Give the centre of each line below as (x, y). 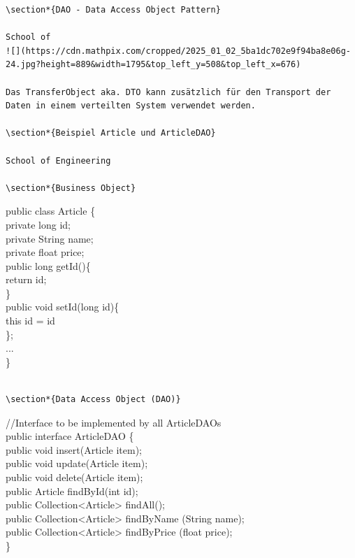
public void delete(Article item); (74, 477)
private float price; (45, 252)
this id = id (30, 321)
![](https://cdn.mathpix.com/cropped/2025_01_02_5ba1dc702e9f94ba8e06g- (178, 51)
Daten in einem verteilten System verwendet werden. (131, 106)
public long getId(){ (48, 265)
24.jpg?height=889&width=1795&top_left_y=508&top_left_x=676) (153, 65)
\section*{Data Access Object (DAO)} (93, 400)
